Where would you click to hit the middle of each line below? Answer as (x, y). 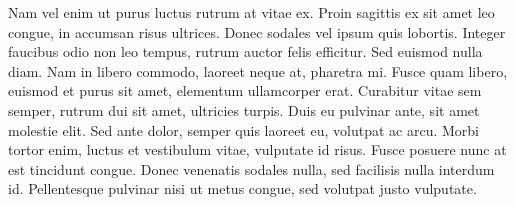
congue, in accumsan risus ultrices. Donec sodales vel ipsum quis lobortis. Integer (257, 31)
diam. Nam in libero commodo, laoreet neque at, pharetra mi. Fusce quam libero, (258, 70)
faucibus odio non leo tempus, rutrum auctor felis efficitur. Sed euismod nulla (245, 51)
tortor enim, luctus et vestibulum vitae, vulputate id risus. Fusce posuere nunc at (257, 149)
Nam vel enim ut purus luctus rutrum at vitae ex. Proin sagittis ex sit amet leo (251, 12)
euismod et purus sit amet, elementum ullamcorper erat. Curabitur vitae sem (245, 90)
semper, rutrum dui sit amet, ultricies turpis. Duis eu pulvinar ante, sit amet (244, 109)
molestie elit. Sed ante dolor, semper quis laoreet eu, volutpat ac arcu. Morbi (243, 129)
